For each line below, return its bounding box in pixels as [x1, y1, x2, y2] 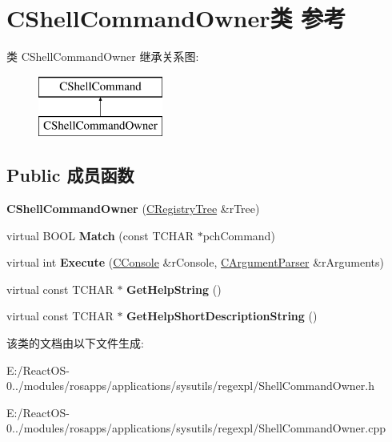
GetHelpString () [126, 280, 222, 297]
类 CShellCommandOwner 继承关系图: [6, 48, 199, 65]
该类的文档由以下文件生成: [6, 335, 144, 352]
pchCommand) [202, 227, 275, 243]
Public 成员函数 [6, 163, 134, 187]
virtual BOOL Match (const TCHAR [6, 227, 194, 243]
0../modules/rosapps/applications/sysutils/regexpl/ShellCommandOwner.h [6, 377, 374, 394]
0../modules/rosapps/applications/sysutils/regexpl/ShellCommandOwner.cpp [6, 420, 386, 436]
